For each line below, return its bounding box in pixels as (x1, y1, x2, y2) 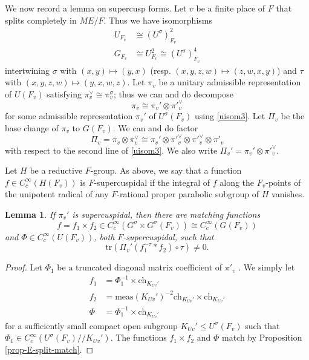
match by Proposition (221, 331, 302, 344)
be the (281, 110, 305, 122)
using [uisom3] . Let (195, 110, 265, 122)
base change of (5, 121, 59, 134)
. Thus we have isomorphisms (103, 13, 212, 26)
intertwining (5, 64, 50, 76)
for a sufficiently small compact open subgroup (5, 319, 178, 332)
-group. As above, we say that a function (90, 164, 242, 177)
